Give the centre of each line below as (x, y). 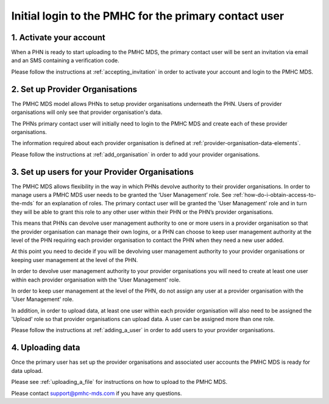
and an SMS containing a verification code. (65, 60)
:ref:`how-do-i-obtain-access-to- (274, 195)
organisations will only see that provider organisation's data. (87, 112)
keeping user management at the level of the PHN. (75, 260)
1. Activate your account (58, 37)
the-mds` (23, 204)
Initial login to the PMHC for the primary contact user (148, 16)
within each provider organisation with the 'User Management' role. (96, 280)
